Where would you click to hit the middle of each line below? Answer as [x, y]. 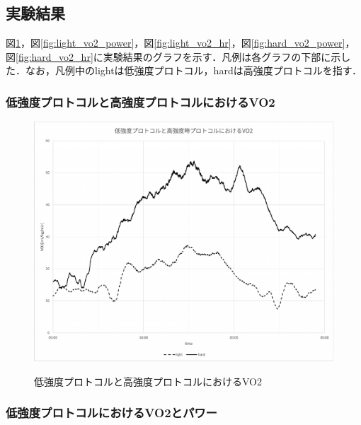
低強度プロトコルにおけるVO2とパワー [111, 413]
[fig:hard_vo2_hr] [55, 56]
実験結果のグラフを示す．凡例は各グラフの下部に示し [227, 56]
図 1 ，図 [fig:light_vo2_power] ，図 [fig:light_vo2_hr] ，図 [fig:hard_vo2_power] [176, 43]
